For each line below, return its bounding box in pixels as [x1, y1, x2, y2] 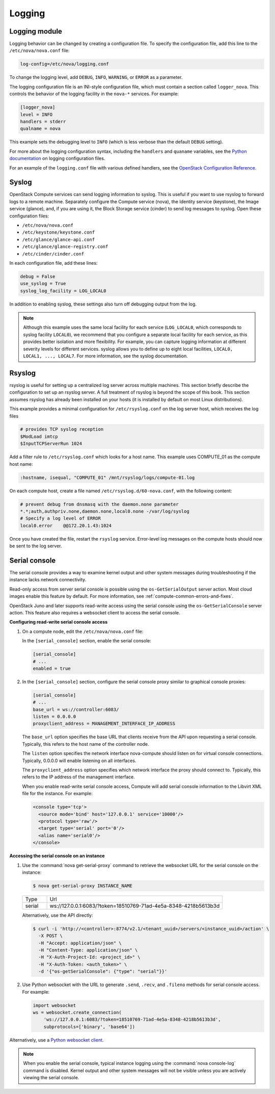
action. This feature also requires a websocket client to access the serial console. [9, 610, 180, 615]
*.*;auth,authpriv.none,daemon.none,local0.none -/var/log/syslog [20, 508, 189, 514]
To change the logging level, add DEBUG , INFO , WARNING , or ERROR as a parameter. [9, 74, 183, 80]
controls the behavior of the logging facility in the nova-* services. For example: [9, 91, 179, 97]
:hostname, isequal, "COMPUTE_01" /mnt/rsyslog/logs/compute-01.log [20, 474, 195, 481]
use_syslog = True [20, 280, 66, 287]
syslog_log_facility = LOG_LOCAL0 [20, 288, 106, 294]
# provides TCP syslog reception [20, 427, 104, 432]
